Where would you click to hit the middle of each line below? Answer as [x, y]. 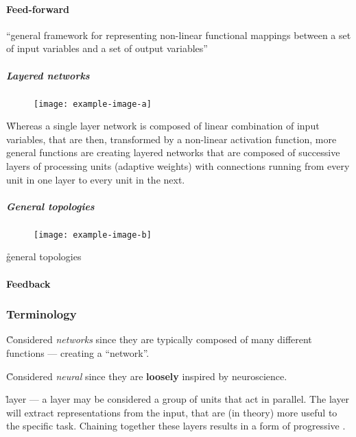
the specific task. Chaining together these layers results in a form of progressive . [176, 426]
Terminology [41, 314]
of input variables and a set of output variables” [107, 48]
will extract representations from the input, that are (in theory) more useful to [172, 412]
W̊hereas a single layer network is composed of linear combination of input [163, 126]
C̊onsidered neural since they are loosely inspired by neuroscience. [147, 376]
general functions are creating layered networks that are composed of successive [173, 152]
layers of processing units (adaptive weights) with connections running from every [178, 165]
